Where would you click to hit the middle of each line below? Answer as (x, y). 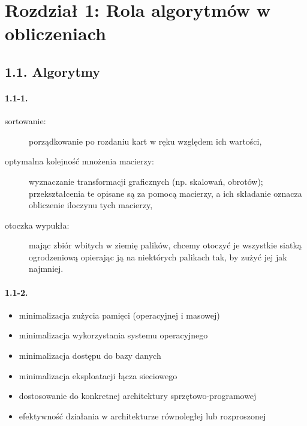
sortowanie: (25, 121)
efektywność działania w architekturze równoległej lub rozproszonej (142, 415)
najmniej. (46, 268)
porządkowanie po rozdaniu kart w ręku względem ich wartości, (145, 141)
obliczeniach (56, 33)
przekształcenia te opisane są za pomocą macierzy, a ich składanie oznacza (165, 193)
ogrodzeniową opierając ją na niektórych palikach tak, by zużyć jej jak (158, 256)
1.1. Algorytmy (52, 71)
